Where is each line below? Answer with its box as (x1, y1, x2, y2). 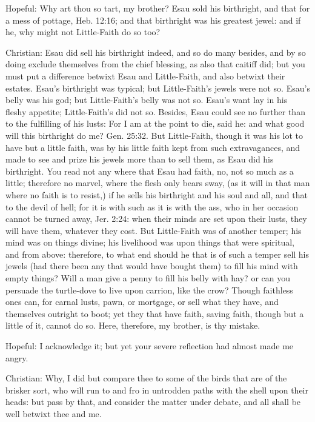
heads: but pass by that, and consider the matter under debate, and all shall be (5, 395, 301, 408)
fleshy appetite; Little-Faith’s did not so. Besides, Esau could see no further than (5, 105, 305, 118)
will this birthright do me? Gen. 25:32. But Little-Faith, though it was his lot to (5, 129, 303, 141)
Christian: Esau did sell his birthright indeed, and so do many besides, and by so (5, 45, 306, 58)
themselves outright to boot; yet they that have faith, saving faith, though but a (5, 307, 304, 320)
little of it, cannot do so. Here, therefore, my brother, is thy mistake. (5, 319, 260, 332)
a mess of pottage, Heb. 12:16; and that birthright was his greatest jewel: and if (5, 13, 301, 26)
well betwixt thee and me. (5, 407, 102, 420)
